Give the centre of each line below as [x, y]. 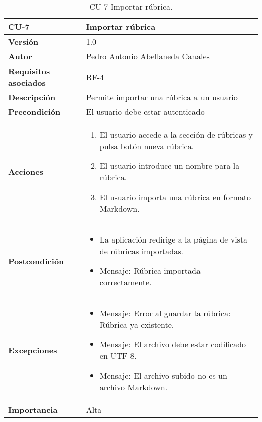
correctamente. [125, 282]
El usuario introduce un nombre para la [170, 166]
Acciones [26, 171]
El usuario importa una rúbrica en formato [175, 197]
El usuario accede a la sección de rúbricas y [176, 134]
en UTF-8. [118, 356]
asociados [27, 82]
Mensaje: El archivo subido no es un [163, 375]
